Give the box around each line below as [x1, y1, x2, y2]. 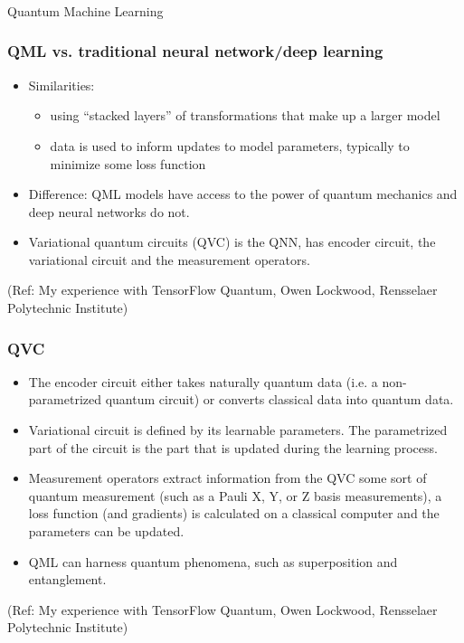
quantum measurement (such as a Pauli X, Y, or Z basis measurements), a [28, 486, 442, 505]
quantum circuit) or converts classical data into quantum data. [105, 390, 454, 409]
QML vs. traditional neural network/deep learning [7, 40, 384, 62]
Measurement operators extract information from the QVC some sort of [28, 468, 427, 487]
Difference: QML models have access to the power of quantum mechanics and [28, 184, 458, 203]
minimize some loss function [50, 154, 206, 173]
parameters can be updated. [28, 522, 185, 541]
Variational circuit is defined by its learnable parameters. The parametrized [28, 421, 448, 440]
